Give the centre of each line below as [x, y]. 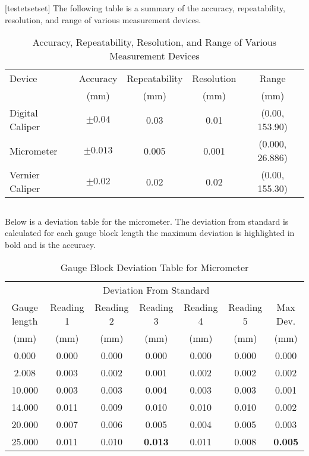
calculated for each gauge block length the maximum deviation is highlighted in [150, 233]
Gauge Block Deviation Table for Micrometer [154, 267]
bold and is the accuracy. [50, 244]
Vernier [25, 175]
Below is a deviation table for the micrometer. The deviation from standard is [147, 221]
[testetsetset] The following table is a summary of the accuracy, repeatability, [145, 8]
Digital [24, 113]
